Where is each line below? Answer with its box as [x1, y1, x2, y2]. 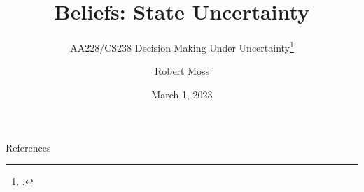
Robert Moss [154, 64, 210, 78]
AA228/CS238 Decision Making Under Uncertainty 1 [70, 38, 294, 54]
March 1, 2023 [151, 87, 213, 101]
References [6, 140, 51, 154]
